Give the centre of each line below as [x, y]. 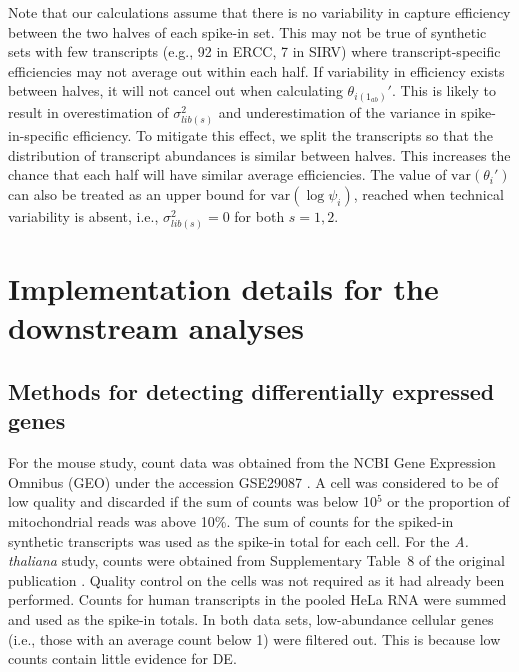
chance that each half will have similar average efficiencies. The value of [227, 174]
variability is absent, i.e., [83, 215]
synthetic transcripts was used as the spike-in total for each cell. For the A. [238, 540]
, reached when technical [428, 193]
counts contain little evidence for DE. [122, 658]
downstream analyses [156, 327]
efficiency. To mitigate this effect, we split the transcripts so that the [283, 135]
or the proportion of [448, 501]
